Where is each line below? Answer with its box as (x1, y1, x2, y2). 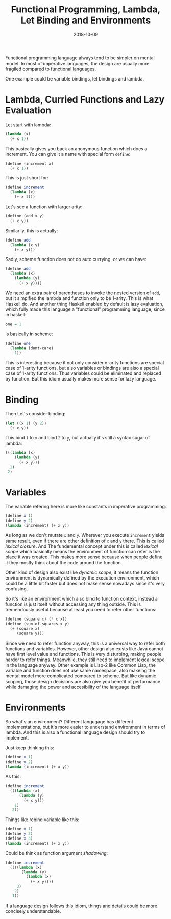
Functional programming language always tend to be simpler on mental (5, 55, 155, 61)
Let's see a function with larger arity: (5, 204, 83, 210)
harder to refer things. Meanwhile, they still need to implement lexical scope (5, 656, 165, 663)
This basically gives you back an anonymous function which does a (5, 145, 148, 152)
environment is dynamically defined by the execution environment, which (5, 575, 159, 581)
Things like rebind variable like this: (5, 816, 80, 823)
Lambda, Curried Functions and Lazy (5, 94, 165, 106)
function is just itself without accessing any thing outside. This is (5, 601, 141, 607)
